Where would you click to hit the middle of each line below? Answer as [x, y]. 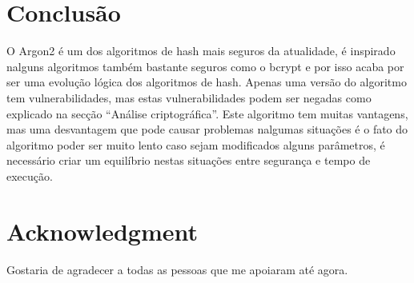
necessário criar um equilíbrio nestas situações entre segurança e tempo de [189, 160]
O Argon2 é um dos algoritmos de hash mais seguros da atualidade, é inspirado [201, 51]
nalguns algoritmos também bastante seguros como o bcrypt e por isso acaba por [205, 66]
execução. [30, 175]
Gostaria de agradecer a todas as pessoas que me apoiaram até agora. [177, 269]
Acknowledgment [102, 231]
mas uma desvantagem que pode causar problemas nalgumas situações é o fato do [207, 129]
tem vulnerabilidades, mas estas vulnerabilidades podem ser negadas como [189, 97]
